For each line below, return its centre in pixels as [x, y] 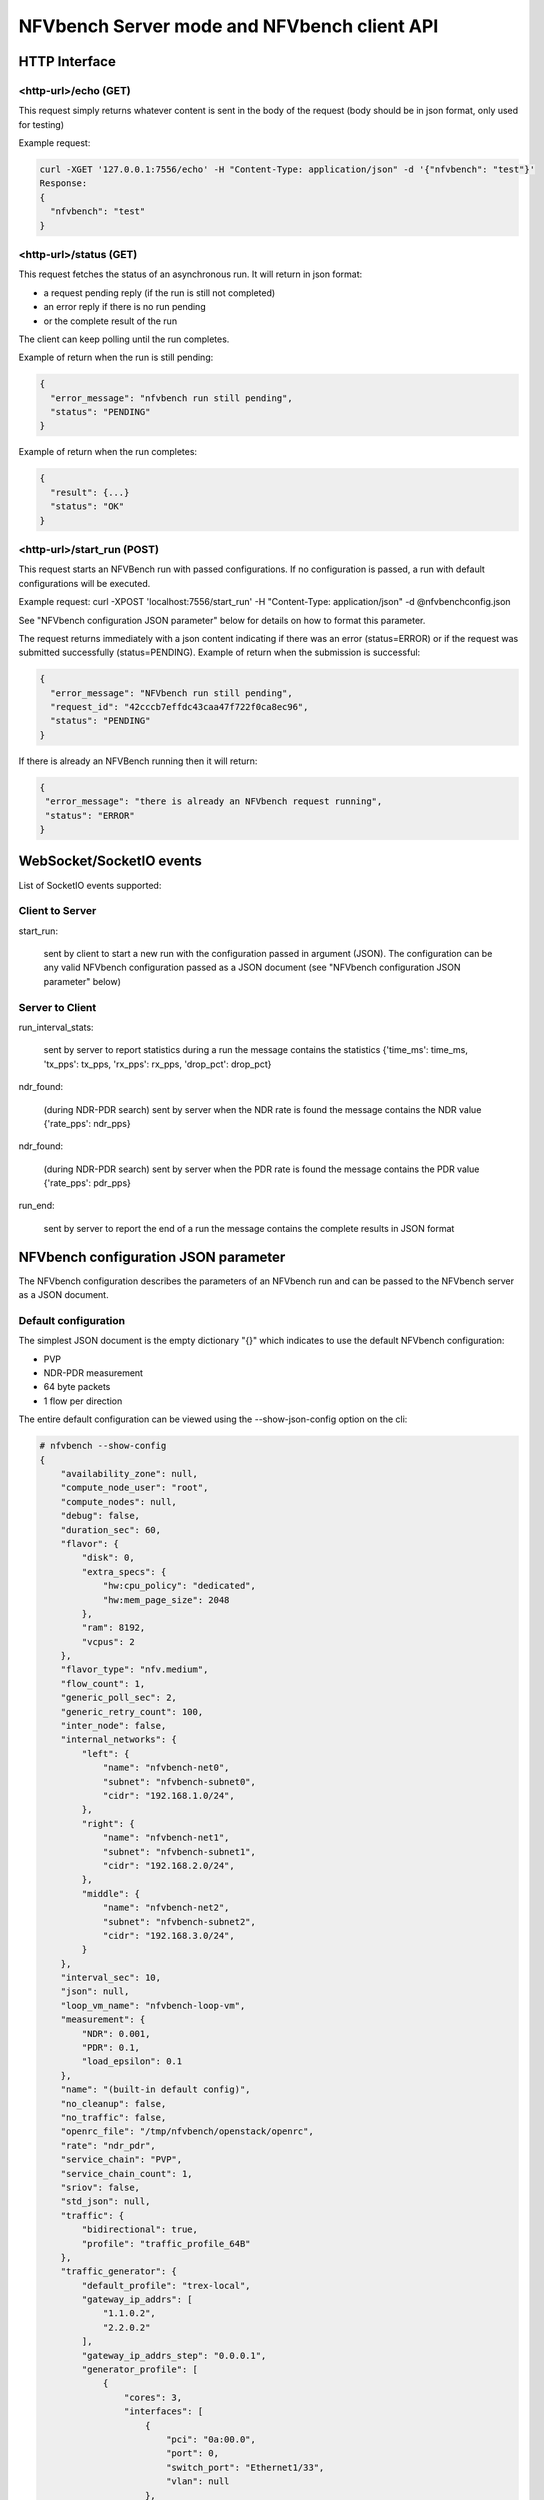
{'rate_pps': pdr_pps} [87, 1183]
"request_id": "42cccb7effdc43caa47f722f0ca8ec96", [179, 707]
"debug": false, [100, 1516]
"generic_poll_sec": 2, [118, 1698]
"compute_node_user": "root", [134, 1488]
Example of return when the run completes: [108, 452]
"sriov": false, [100, 2187]
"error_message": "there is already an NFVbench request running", [214, 801]
